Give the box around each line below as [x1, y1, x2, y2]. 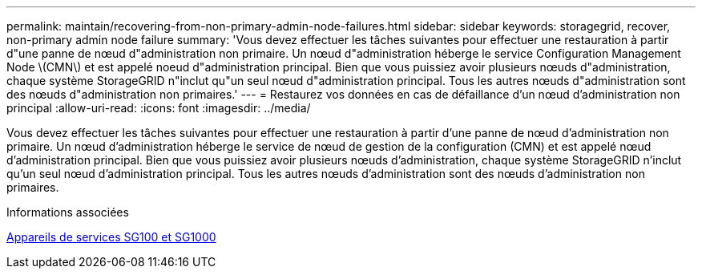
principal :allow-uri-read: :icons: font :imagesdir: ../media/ [6, 101, 311, 115]
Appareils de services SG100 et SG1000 [6, 230, 216, 244]
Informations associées [6, 205, 129, 219]
